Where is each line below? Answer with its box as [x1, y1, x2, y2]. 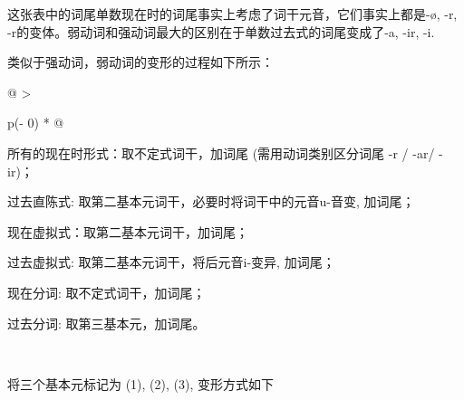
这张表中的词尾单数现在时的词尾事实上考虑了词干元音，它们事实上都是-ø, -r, [7, 5, 458, 23]
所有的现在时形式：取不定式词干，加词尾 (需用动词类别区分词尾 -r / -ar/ [7, 143, 435, 162]
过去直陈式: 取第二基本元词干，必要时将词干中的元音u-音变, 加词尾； [7, 192, 415, 211]
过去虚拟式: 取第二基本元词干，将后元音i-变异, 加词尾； [7, 252, 335, 271]
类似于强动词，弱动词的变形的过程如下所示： [7, 52, 274, 71]
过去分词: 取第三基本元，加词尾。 [7, 313, 206, 332]
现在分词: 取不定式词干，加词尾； [7, 282, 206, 301]
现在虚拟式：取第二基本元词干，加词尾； [7, 222, 248, 241]
